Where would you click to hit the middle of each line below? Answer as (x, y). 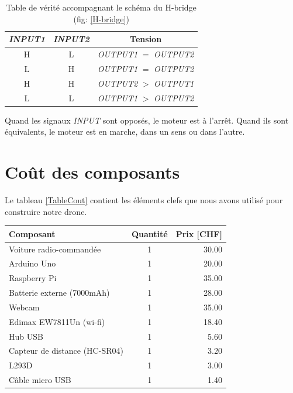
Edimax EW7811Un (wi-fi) (57, 321)
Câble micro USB (40, 380)
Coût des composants (92, 172)
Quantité (149, 233)
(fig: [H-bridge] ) (101, 18)
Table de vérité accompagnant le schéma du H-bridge (101, 7)
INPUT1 (27, 39)
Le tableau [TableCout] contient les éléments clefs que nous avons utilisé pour (144, 199)
